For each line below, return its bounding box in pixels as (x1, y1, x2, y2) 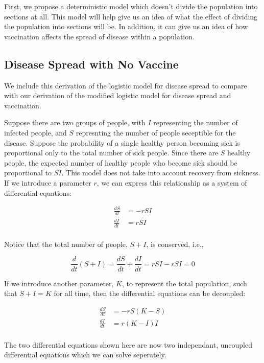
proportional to (4, 167, 52, 178)
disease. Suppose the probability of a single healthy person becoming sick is (4, 137, 240, 148)
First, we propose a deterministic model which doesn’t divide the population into (4, 1, 258, 11)
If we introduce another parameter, (4, 278, 114, 288)
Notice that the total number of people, (4, 238, 128, 249)
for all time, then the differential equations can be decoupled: (54, 288, 246, 299)
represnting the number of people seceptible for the (76, 127, 236, 138)
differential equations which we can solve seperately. (4, 349, 166, 360)
